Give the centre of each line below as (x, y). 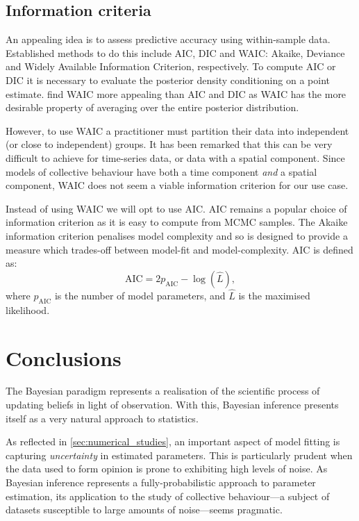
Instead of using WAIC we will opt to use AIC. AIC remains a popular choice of (176, 208)
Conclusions (64, 357)
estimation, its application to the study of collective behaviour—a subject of (168, 496)
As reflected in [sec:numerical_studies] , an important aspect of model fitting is (173, 441)
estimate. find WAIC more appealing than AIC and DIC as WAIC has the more (176, 93)
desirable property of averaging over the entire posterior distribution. (152, 107)
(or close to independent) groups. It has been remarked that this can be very (169, 144)
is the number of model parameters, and (140, 295)
